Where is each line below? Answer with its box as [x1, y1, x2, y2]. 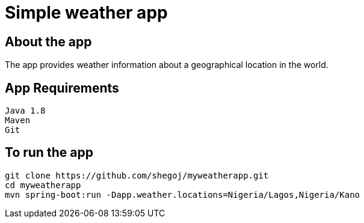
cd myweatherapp [5, 180, 81, 190]
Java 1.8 [5, 106, 46, 116]
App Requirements [5, 80, 119, 96]
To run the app [5, 145, 93, 160]
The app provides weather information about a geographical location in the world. [5, 60, 329, 70]
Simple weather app [5, 2, 168, 23]
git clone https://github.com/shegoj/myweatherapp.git [5, 170, 269, 180]
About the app [5, 34, 92, 49]
